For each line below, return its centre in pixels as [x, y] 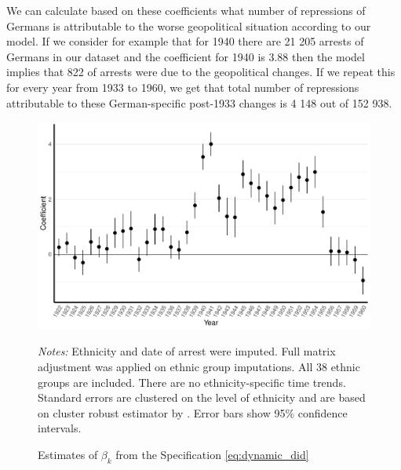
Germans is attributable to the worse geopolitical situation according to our [189, 26]
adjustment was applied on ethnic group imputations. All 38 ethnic [199, 366]
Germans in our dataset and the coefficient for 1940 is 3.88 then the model [186, 56]
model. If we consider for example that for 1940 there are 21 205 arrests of [185, 41]
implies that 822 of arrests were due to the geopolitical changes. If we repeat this [201, 72]
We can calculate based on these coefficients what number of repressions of [186, 10]
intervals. [60, 428]
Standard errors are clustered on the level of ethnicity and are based [202, 397]
